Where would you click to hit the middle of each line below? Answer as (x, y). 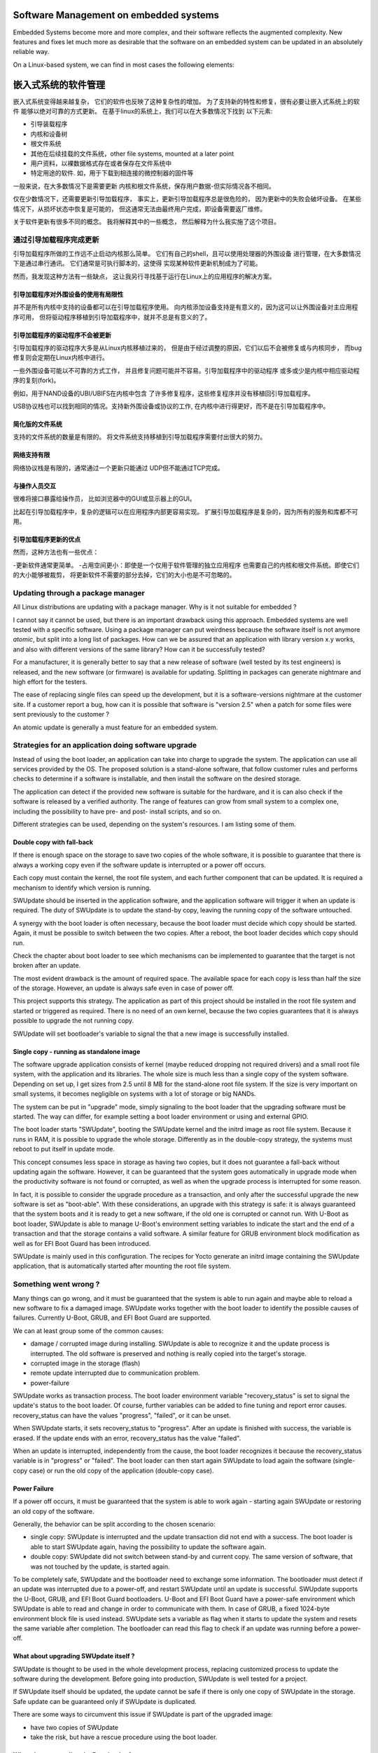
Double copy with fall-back (53, 842)
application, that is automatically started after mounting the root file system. (122, 1266)
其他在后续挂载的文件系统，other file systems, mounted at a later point (132, 154)
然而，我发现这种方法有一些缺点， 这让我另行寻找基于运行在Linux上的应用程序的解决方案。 (144, 276)
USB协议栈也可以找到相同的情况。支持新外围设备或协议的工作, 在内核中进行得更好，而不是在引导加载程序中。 (171, 406)
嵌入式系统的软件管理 (59, 84)
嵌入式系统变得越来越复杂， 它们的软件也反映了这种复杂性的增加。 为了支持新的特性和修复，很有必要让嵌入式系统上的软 (186, 101)
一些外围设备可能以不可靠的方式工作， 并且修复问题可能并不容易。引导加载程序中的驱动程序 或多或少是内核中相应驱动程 (186, 370)
